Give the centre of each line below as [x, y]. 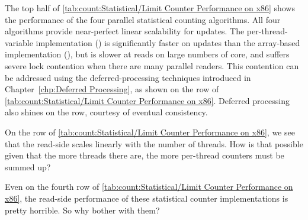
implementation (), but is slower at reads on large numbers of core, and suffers [147, 54]
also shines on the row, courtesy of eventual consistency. [106, 112]
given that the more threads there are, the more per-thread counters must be [145, 155]
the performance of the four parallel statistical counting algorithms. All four [143, 19]
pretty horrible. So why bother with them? [82, 210]
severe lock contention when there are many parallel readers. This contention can [152, 65]
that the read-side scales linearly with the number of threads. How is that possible [154, 143]
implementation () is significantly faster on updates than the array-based [168, 42]
